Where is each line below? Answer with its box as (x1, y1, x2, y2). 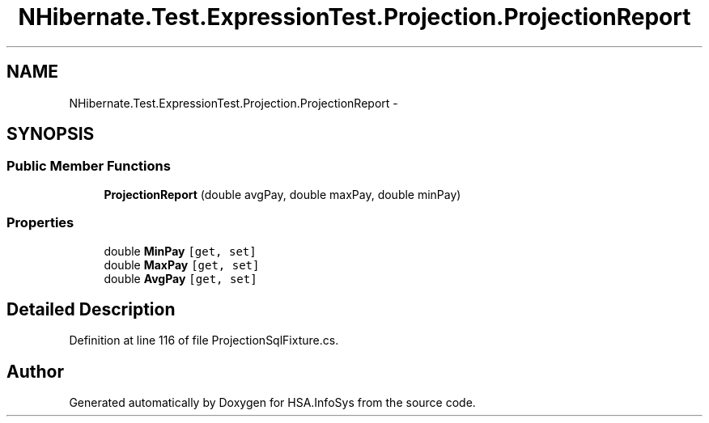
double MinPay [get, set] (104, 243, 257, 258)
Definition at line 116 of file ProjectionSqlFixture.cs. (69, 333, 339, 348)
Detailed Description (6, 298, 176, 319)
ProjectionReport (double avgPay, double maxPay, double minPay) (104, 187, 461, 201)
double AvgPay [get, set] (104, 271, 257, 286)
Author (6, 361, 64, 382)
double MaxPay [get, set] (104, 257, 260, 272)
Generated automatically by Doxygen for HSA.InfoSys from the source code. (69, 396, 476, 410)
